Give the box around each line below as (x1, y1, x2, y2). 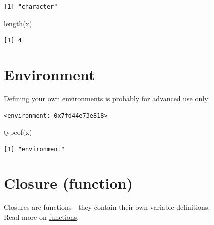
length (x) (4, 18, 32, 28)
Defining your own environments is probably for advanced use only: (4, 93, 210, 103)
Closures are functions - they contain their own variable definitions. (4, 202, 210, 212)
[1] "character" (4, 3, 58, 10)
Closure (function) (4, 173, 133, 193)
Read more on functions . (4, 212, 79, 222)
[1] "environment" (4, 145, 65, 153)
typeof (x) (4, 127, 32, 137)
